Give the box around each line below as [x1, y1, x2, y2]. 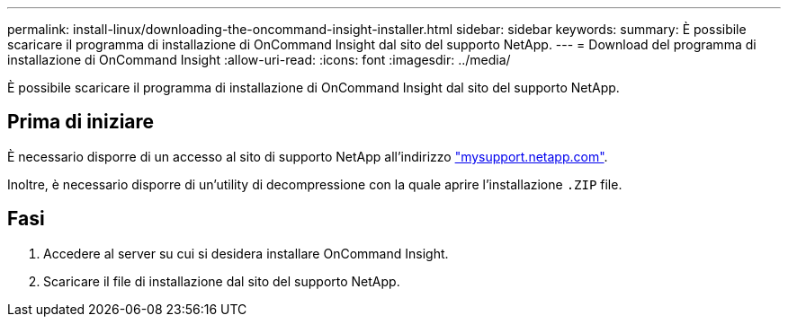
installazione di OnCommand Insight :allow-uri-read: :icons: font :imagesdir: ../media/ [7, 52, 511, 67]
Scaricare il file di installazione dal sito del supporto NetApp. [43, 273, 400, 289]
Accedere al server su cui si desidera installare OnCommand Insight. [43, 245, 449, 261]
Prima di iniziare [7, 110, 155, 134]
